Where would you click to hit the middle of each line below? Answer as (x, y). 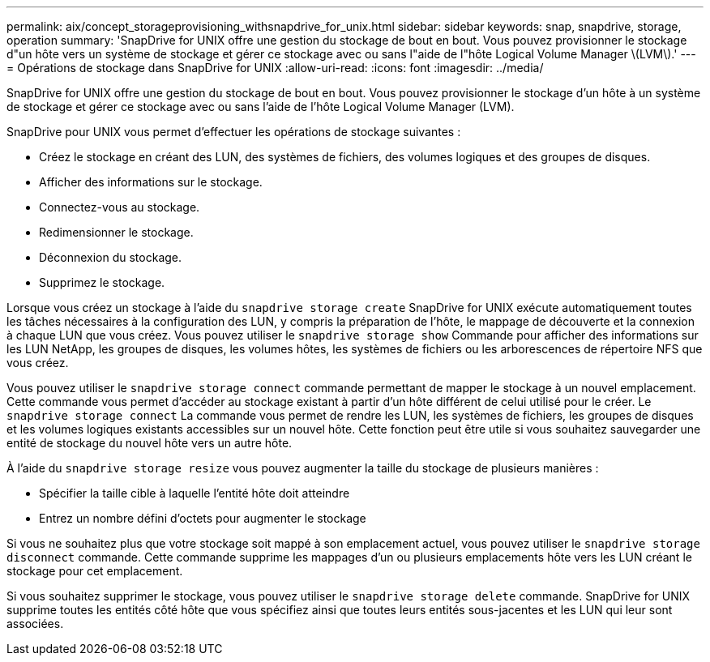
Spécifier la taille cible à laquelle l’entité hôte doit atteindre (195, 493)
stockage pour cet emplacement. (95, 571)
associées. (35, 624)
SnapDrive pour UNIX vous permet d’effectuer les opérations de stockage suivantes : (234, 132)
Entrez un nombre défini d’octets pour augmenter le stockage (203, 518)
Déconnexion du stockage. (111, 257)
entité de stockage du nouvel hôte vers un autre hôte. (150, 443)
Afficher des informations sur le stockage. (151, 182)
